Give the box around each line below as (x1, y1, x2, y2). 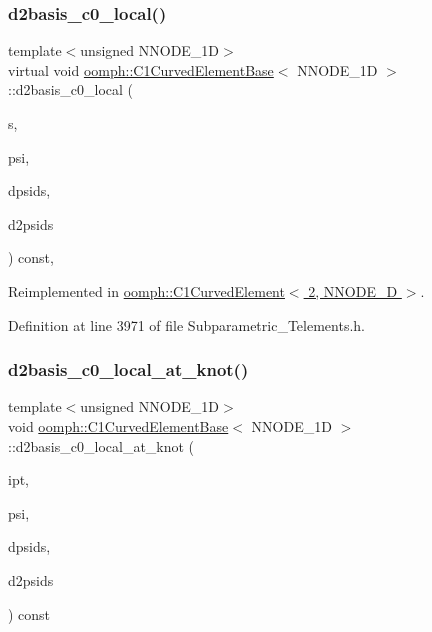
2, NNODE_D (308, 280, 398, 301)
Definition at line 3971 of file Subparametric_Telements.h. (8, 314, 365, 335)
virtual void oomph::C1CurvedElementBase (8, 59, 274, 80)
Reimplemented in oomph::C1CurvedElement (8, 280, 285, 301)
